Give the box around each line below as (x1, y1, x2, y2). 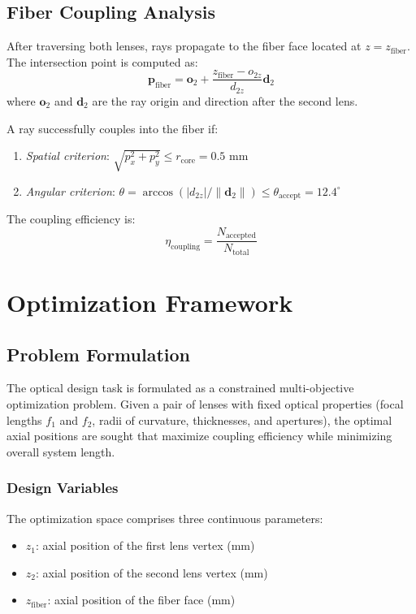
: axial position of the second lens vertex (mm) (36, 564, 268, 581)
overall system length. (6, 443, 115, 460)
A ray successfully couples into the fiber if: (6, 119, 219, 136)
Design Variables (6, 478, 119, 498)
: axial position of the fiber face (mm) (47, 591, 236, 608)
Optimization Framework (6, 286, 293, 318)
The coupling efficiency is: (6, 210, 136, 227)
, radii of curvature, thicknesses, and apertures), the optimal (92, 411, 392, 428)
